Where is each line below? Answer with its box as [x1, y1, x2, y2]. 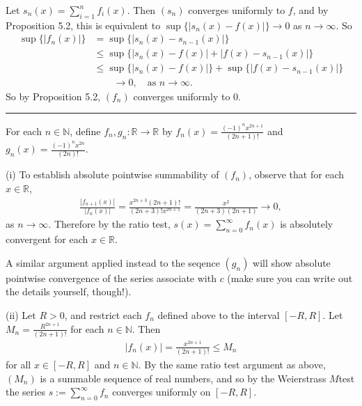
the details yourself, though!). [6, 284, 132, 299]
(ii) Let [6, 307, 36, 322]
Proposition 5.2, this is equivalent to [6, 17, 161, 32]
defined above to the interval [157, 307, 280, 322]
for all [6, 357, 31, 372]
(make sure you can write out [227, 270, 353, 285]
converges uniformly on [112, 384, 211, 399]
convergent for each [6, 232, 88, 247]
